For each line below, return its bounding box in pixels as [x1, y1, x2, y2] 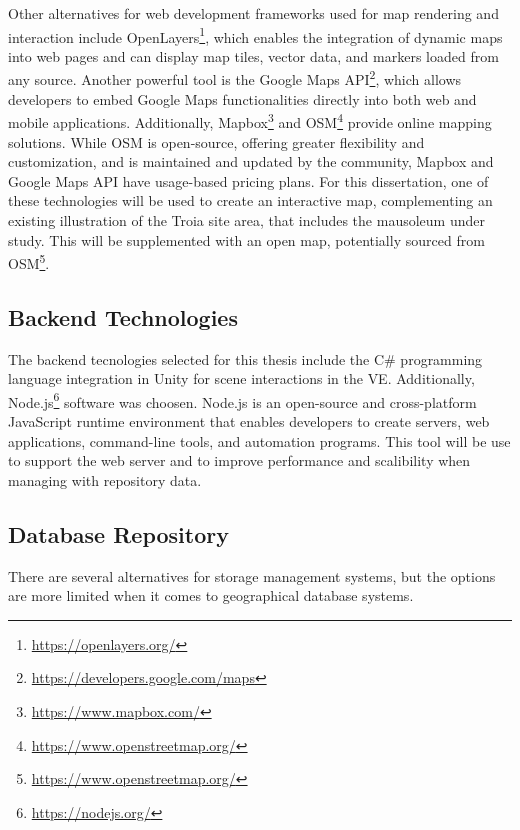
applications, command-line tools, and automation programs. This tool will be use [8, 430, 511, 451]
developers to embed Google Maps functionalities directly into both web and [8, 88, 477, 109]
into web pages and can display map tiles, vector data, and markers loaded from [8, 45, 499, 66]
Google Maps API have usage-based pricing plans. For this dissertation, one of [8, 170, 489, 191]
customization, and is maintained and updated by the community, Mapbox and [8, 151, 494, 172]
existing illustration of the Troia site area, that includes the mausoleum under [8, 209, 485, 230]
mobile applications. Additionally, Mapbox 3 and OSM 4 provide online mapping [8, 109, 492, 132]
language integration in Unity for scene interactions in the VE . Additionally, [8, 368, 475, 389]
